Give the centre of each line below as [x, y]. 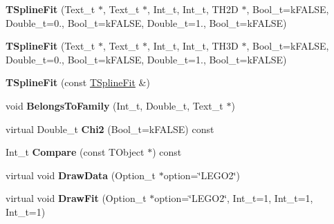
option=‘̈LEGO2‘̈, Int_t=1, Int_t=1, [234, 198]
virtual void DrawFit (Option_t [76, 198]
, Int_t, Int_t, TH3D [193, 46]
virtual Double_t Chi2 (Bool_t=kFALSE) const [110, 129]
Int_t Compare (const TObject [75, 152]
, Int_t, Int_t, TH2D [193, 9]
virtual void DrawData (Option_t [81, 175]
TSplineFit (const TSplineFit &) [78, 82]
